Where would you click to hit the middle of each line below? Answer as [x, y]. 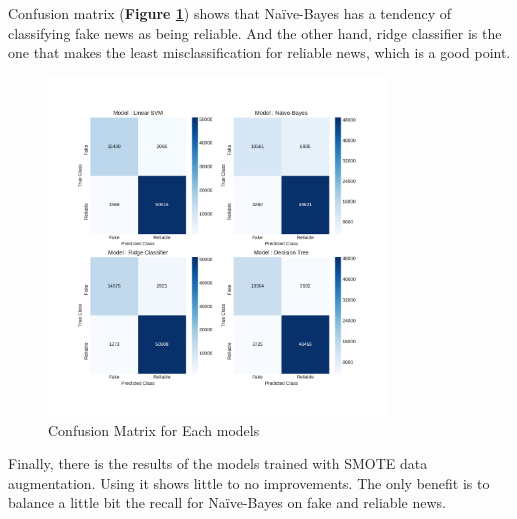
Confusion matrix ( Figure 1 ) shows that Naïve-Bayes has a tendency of [230, 13]
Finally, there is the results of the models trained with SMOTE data [218, 463]
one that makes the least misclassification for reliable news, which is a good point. [259, 52]
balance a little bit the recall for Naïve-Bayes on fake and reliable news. [227, 502]
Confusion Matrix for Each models [154, 429]
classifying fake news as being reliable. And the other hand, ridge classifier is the [255, 32]
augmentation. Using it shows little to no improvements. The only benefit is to [249, 482]
